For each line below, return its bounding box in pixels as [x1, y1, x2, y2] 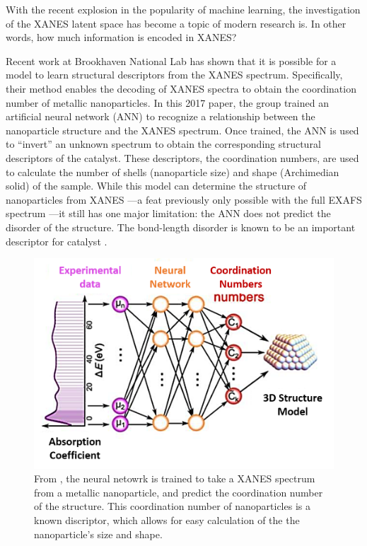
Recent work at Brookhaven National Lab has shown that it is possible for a [6, 53, 337, 68]
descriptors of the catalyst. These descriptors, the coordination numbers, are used [6, 150, 359, 165]
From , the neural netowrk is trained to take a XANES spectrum [34, 471, 315, 486]
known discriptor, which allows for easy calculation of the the [34, 512, 300, 527]
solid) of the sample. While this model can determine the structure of [6, 178, 307, 193]
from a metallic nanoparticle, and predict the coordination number [34, 484, 323, 499]
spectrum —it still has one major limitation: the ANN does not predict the [6, 206, 331, 221]
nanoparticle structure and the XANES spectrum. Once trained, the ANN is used [6, 122, 359, 137]
